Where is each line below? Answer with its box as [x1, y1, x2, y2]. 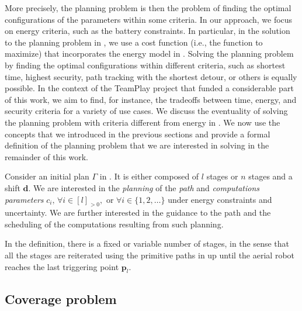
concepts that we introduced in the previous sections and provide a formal [5, 127, 270, 140]
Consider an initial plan [5, 170, 89, 182]
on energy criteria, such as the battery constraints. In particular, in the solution [5, 25, 290, 37]
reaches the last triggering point [5, 260, 119, 272]
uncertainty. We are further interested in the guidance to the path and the [5, 206, 271, 219]
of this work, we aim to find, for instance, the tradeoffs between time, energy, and [5, 93, 297, 105]
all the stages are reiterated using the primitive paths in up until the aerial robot [5, 249, 295, 261]
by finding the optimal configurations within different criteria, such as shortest [5, 58, 286, 71]
